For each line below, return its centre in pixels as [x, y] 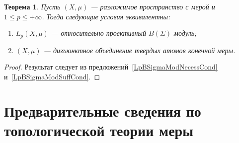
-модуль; [184, 33]
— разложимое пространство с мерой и [153, 6]
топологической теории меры [99, 130]
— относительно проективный [99, 33]
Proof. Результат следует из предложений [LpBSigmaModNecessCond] [111, 67]
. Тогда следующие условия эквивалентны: [106, 16]
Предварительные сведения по [103, 110]
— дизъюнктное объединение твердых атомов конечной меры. [139, 50]
